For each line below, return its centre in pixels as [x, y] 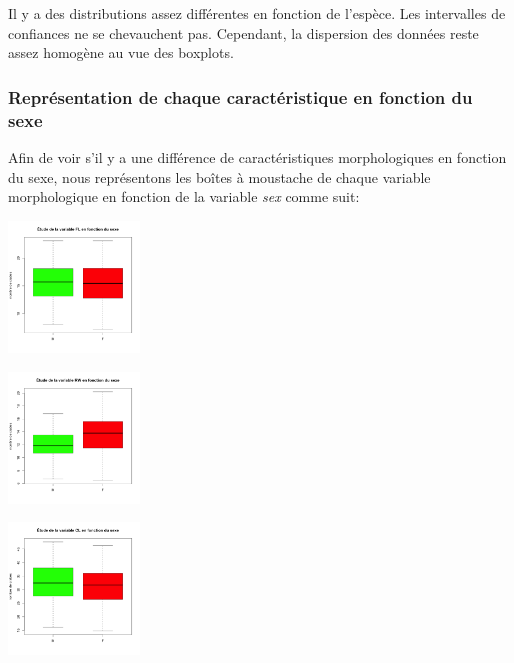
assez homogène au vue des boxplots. [121, 52]
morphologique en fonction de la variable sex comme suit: [184, 196]
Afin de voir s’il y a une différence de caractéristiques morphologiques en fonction [257, 156]
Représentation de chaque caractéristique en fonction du [240, 96]
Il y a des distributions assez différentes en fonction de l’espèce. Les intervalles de [257, 13]
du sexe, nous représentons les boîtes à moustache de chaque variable [219, 176]
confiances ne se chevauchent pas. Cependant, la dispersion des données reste [243, 32]
